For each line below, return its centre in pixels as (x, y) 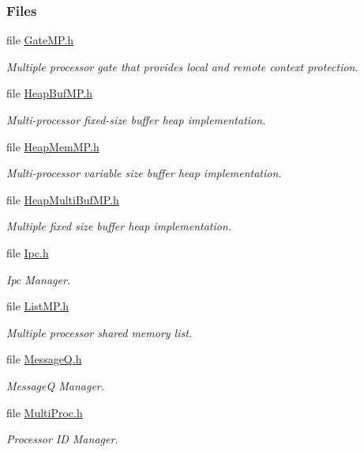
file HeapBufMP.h (49, 93)
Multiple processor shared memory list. (99, 332)
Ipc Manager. (39, 279)
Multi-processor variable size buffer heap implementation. (144, 173)
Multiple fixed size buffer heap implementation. (119, 226)
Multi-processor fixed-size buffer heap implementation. (136, 120)
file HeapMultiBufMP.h (63, 199)
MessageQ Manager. (56, 385)
